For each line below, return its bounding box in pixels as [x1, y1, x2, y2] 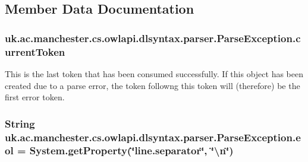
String [5, 116, 35, 131]
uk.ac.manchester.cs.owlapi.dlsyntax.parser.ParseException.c [5, 30, 301, 45]
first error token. [5, 91, 65, 103]
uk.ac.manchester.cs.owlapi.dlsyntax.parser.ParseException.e [5, 129, 301, 144]
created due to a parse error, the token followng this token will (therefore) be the [5, 79, 300, 91]
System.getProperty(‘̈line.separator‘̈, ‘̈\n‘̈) [29, 143, 234, 158]
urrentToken [5, 44, 65, 59]
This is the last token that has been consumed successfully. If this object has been [5, 67, 304, 80]
